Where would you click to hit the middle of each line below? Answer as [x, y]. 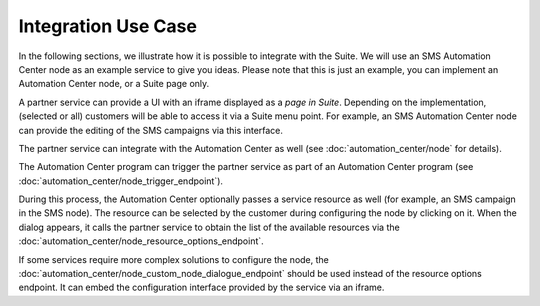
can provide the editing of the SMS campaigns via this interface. [151, 130]
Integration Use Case [107, 26]
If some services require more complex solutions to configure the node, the [174, 259]
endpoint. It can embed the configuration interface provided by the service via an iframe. [201, 287]
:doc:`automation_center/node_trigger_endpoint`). [121, 181]
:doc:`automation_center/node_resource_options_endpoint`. [141, 241]
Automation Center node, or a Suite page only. [114, 84]
